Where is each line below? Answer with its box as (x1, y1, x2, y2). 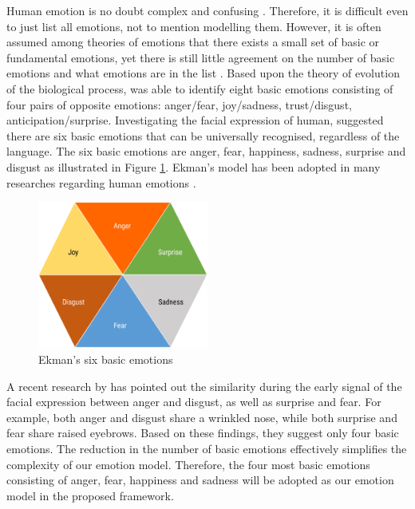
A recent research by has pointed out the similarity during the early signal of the (6, 377, 402, 394)
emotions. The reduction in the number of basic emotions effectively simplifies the (6, 440, 407, 456)
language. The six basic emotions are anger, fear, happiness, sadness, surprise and (6, 143, 406, 160)
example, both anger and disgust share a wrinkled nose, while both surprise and (6, 408, 397, 425)
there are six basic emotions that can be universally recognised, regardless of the (6, 127, 400, 144)
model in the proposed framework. (6, 487, 174, 503)
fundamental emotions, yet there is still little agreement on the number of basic (6, 49, 395, 65)
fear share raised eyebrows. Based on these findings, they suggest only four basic (6, 424, 399, 441)
